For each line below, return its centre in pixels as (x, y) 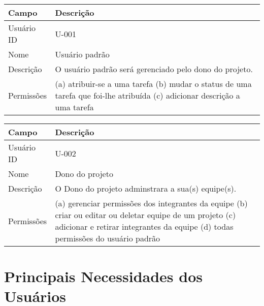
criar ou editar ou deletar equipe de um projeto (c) (145, 215)
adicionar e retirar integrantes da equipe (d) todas (144, 226)
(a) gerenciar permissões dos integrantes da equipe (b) (151, 203)
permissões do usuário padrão (108, 238)
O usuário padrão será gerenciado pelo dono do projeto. (154, 69)
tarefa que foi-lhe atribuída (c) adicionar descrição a (147, 95)
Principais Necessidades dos (103, 276)
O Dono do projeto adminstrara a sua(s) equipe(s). (146, 188)
